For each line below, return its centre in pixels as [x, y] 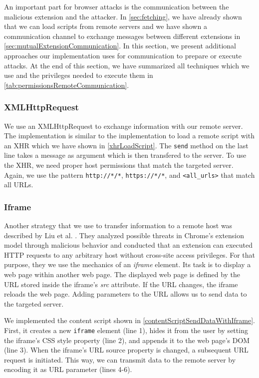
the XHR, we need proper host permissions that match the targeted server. [119, 165]
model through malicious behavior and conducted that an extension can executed [129, 245]
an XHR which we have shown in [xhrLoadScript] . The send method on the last [126, 145]
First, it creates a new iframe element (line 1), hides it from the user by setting [126, 330]
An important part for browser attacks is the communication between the [117, 6]
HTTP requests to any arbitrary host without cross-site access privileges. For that [129, 254]
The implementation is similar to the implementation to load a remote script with [129, 136]
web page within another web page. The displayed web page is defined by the [122, 274]
